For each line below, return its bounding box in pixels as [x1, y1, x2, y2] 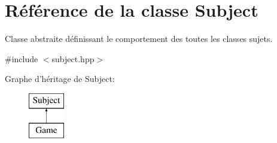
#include [5, 52, 38, 65]
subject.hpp [51, 52, 95, 65]
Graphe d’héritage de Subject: [5, 72, 115, 85]
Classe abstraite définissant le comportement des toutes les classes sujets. [5, 32, 273, 45]
